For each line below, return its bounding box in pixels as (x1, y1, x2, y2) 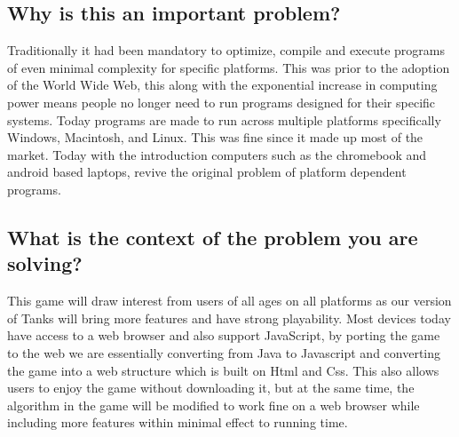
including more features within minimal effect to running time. (7, 413, 348, 432)
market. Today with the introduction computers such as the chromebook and (7, 145, 427, 163)
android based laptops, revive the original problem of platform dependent (7, 163, 407, 181)
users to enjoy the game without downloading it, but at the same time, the (7, 378, 415, 397)
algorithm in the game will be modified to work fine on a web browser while (7, 395, 420, 414)
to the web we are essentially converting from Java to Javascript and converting (7, 343, 441, 362)
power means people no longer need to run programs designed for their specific (7, 92, 436, 111)
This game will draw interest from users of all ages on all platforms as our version (7, 291, 452, 310)
